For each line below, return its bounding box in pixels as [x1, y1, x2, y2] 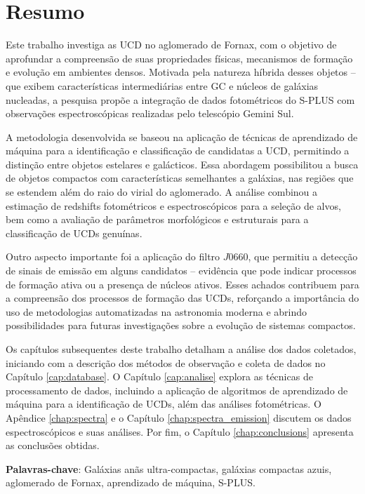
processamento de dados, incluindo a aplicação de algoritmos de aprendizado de [6, 382, 348, 397]
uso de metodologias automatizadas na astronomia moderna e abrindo [6, 304, 307, 319]
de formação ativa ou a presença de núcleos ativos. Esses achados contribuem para [6, 276, 359, 291]
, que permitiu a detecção [248, 249, 358, 264]
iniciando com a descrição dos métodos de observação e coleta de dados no [6, 355, 326, 370]
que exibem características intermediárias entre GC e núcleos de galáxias [6, 78, 319, 93]
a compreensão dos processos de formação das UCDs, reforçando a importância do [6, 291, 359, 305]
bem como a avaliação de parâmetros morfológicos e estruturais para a [6, 212, 309, 227]
